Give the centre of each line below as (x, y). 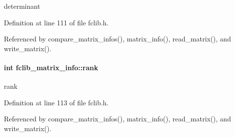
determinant (22, 6)
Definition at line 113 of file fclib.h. (56, 102)
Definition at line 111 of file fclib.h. (56, 22)
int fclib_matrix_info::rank (51, 67)
